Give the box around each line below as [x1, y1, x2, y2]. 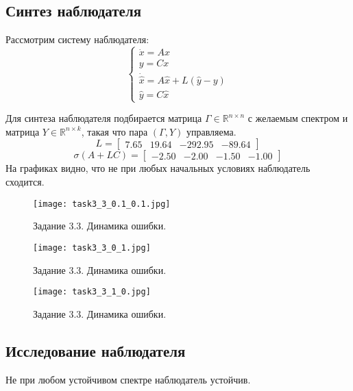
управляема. [186, 124, 236, 138]
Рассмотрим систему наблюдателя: [5, 32, 149, 47]
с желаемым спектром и [247, 111, 348, 125]
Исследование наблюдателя [5, 340, 186, 361]
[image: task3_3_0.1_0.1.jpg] [33, 199, 171, 209]
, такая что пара [81, 124, 148, 138]
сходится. [5, 175, 45, 189]
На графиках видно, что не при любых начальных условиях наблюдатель [5, 161, 311, 175]
